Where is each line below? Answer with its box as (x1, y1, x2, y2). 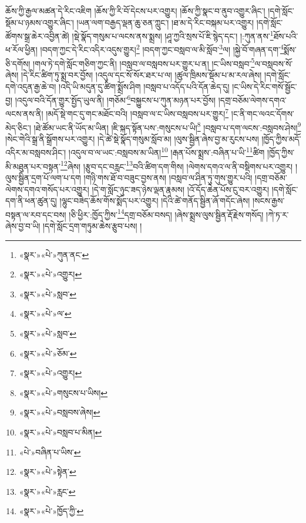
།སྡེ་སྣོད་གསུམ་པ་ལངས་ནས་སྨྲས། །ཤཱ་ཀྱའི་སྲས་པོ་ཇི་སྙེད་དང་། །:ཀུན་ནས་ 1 (72, 28, 274, 42)
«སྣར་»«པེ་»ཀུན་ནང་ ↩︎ (19, 248, 89, 260)
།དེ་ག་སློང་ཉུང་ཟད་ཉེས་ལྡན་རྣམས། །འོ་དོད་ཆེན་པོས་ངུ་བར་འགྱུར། (92, 183, 270, 195)
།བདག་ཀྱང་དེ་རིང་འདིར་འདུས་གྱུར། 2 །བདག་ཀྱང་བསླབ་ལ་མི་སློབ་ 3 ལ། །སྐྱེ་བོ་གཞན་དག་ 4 (40, 42, 284, 56)
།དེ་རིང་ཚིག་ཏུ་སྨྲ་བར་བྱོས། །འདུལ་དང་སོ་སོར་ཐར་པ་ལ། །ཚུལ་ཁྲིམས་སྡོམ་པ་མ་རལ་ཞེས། (21, 68, 262, 81)
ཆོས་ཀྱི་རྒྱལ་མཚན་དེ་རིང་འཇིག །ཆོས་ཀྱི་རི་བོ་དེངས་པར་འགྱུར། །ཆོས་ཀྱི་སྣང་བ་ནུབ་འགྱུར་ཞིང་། (5, 5, 265, 16)
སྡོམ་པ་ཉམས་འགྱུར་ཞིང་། (5, 16, 74, 28)
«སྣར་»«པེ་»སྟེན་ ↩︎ (19, 465, 76, 478)
